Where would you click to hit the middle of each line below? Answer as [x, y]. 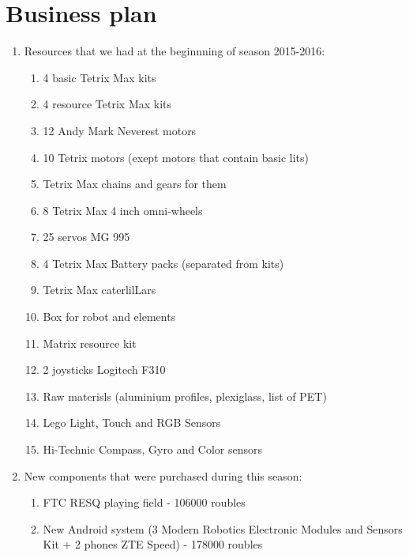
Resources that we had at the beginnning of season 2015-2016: [174, 51]
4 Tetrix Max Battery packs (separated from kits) [163, 263]
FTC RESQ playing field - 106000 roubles [144, 502]
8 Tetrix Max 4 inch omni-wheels [123, 210]
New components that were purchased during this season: [163, 475]
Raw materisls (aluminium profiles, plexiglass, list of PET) [185, 396]
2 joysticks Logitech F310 [104, 369]
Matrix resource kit [90, 343]
